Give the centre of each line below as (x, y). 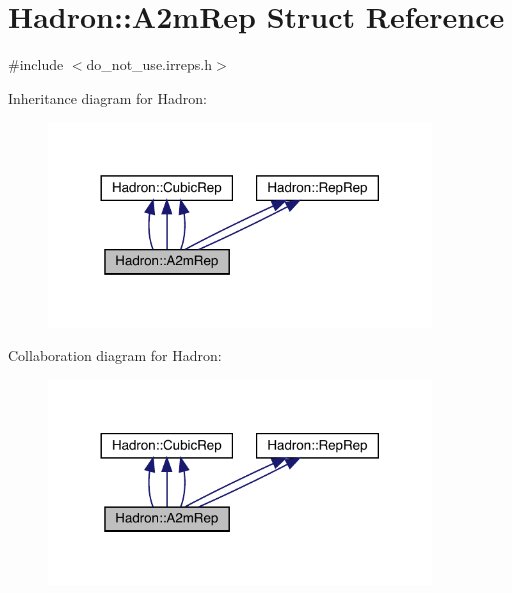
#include (36, 64)
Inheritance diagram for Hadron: (107, 97)
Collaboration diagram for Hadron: (115, 355)
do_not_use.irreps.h (149, 64)
